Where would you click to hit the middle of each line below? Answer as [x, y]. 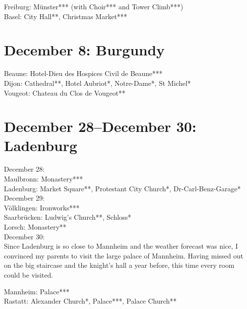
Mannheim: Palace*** [37, 291]
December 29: [24, 198]
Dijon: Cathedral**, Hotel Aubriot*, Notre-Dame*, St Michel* [98, 83]
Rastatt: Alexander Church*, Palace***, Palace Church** [90, 301]
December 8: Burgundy [84, 50]
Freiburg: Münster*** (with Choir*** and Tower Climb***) [94, 6]
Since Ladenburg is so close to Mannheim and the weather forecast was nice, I [121, 246]
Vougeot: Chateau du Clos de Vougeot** [65, 92]
